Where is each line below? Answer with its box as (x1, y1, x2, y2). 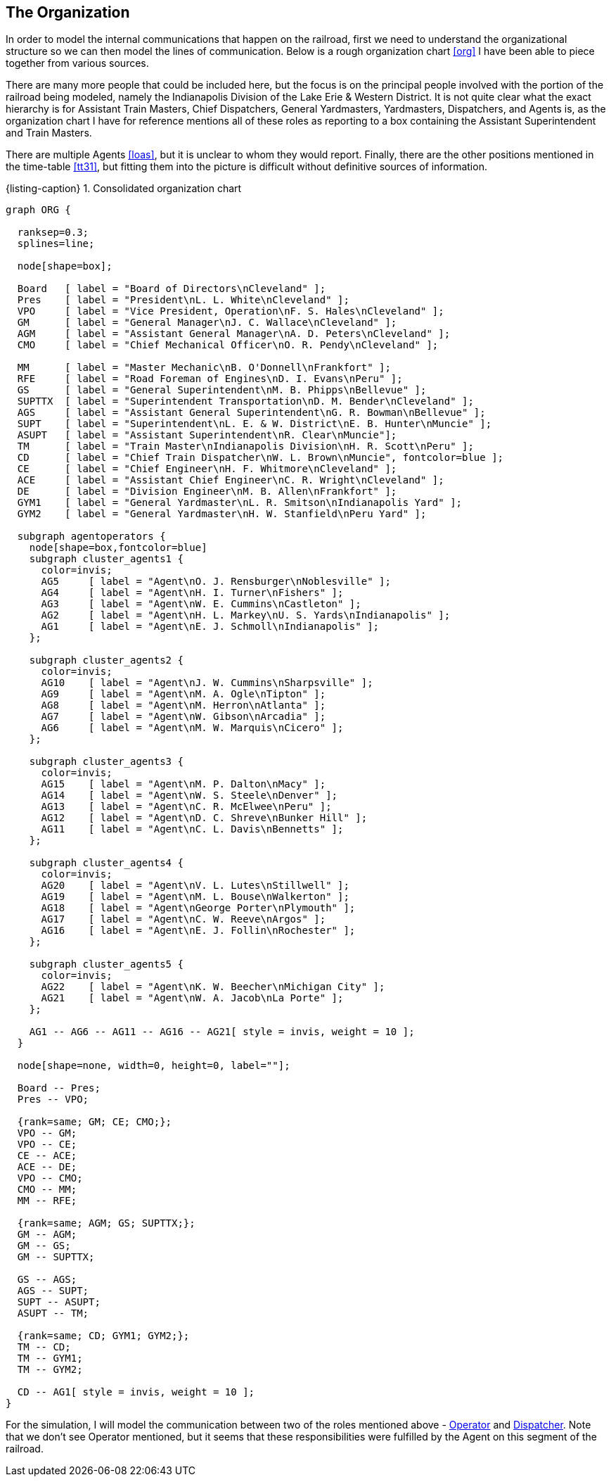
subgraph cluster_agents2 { (29, 654, 184, 666)
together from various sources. (6, 57, 149, 70)
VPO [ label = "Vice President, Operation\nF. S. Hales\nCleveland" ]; (17, 305, 444, 317)
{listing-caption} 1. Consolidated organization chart (6, 182, 242, 195)
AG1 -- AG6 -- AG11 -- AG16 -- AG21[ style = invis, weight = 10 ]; (29, 1026, 415, 1038)
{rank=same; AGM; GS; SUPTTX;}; (17, 1217, 195, 1229)
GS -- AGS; (17, 1274, 77, 1286)
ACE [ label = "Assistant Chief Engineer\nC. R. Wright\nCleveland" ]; (17, 474, 444, 486)
